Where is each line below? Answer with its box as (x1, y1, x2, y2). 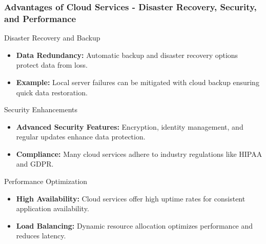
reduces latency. (16, 230, 66, 241)
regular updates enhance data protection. (16, 131, 146, 142)
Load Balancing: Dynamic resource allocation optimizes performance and (16, 220, 253, 231)
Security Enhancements (4, 104, 78, 115)
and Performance (4, 12, 76, 25)
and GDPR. (16, 158, 54, 169)
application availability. (16, 203, 89, 214)
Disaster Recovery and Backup (4, 32, 100, 43)
